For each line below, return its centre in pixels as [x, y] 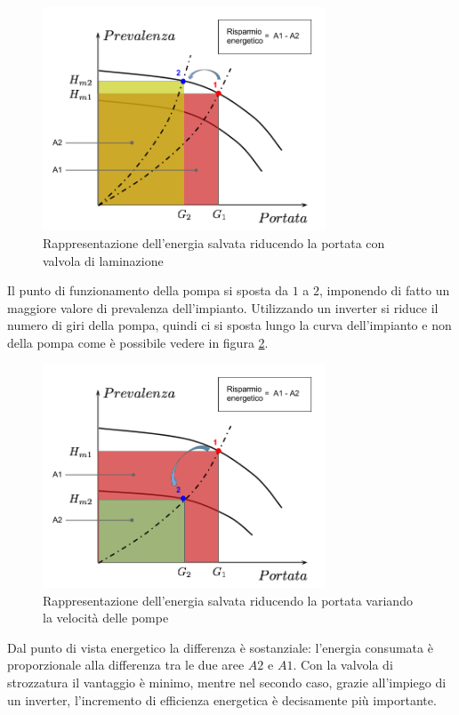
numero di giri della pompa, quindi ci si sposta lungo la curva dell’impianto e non [229, 325]
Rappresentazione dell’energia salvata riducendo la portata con [214, 243]
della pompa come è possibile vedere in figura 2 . [138, 342]
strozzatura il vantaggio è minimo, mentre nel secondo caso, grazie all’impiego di [227, 682]
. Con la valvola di [343, 665]
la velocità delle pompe [106, 618]
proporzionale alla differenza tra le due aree [126, 665]
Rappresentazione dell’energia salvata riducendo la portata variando [228, 600]
